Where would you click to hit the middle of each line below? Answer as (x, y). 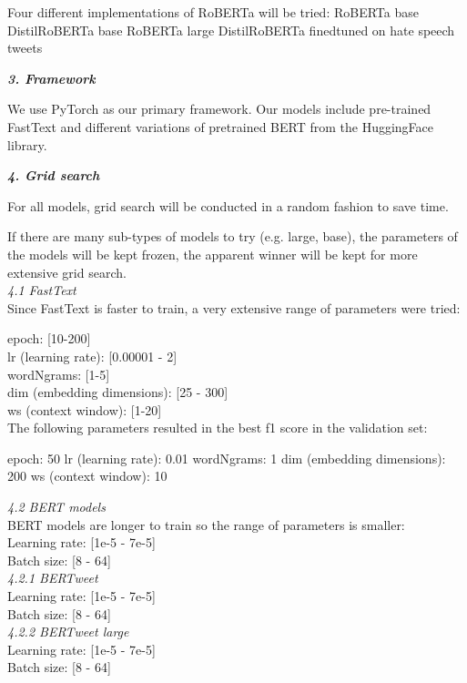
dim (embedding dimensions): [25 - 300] (118, 392)
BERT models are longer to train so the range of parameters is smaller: (206, 524)
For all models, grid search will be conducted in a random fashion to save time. (228, 205)
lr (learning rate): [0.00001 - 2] (92, 356)
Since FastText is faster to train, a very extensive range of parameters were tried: (234, 307)
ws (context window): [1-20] (85, 409)
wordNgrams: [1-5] (59, 374)
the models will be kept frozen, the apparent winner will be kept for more (213, 254)
